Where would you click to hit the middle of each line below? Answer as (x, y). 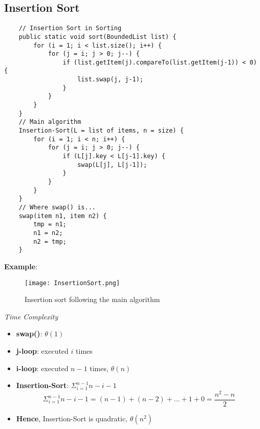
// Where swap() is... (57, 207)
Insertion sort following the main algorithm (92, 299)
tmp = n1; (50, 224)
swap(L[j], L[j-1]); (112, 165)
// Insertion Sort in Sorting (70, 28)
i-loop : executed (42, 368)
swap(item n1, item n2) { (63, 216)
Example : (21, 266)
